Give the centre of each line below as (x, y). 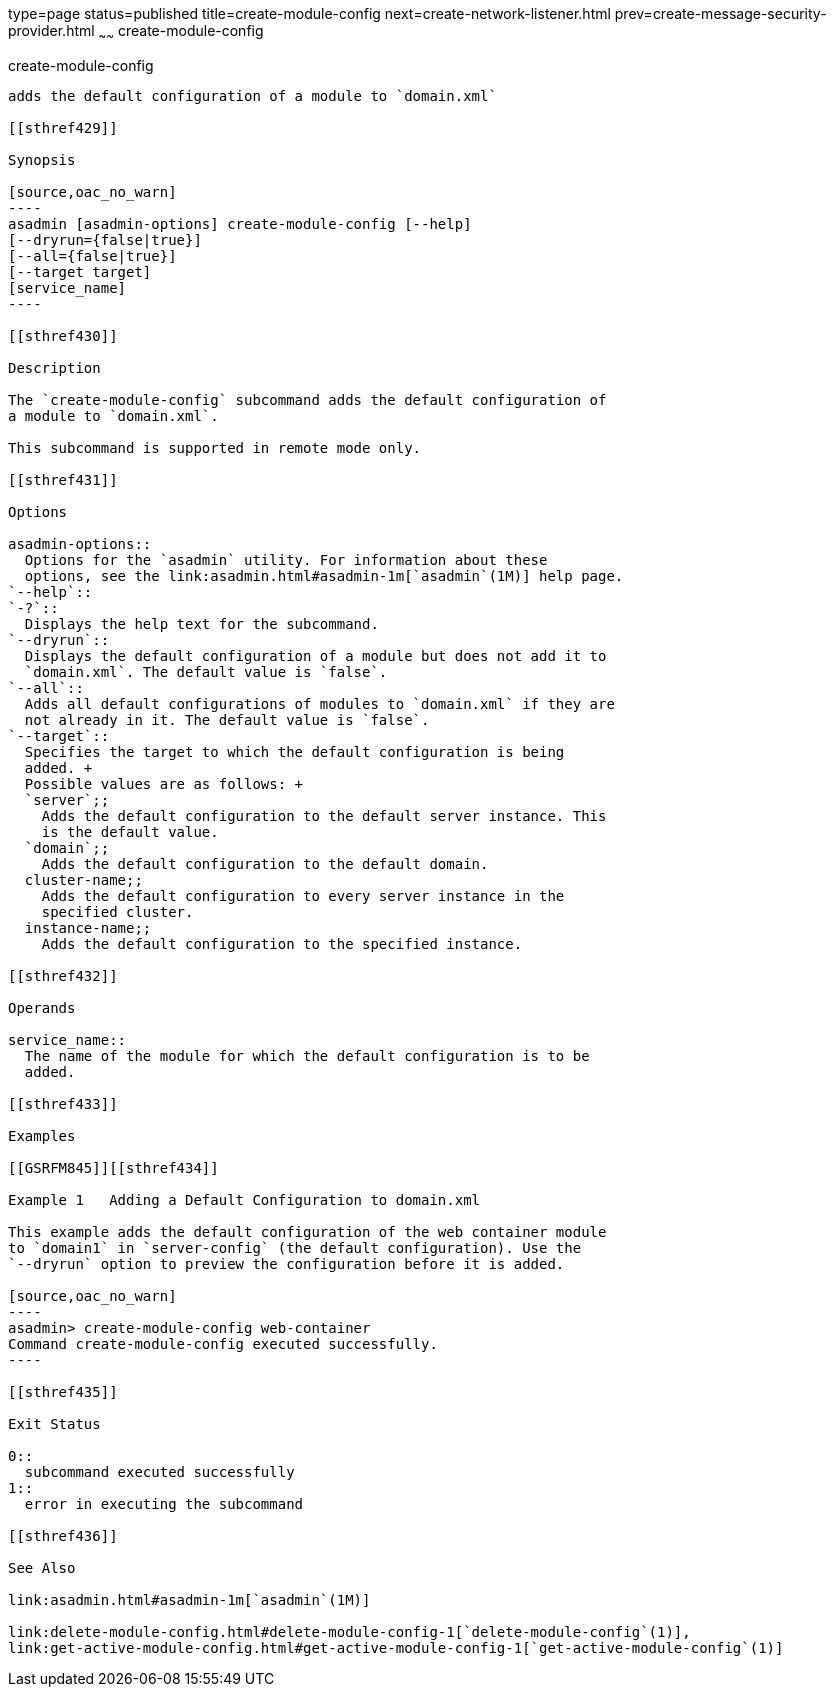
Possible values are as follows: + (164, 783)
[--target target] (80, 271)
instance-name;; (88, 927)
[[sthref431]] (63, 479)
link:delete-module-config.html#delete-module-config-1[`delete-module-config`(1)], (349, 1631)
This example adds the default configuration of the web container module (307, 1231)
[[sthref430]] (63, 335)
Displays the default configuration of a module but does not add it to (315, 655)
